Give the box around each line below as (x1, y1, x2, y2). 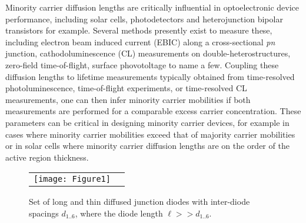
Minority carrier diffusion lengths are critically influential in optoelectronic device (5, 1, 300, 13)
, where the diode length (75, 207, 163, 219)
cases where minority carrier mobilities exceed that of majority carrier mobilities (5, 128, 295, 140)
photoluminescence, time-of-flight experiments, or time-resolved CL (5, 82, 247, 94)
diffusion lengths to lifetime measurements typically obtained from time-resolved (5, 70, 295, 82)
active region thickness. (5, 151, 89, 163)
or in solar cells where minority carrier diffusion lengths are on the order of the (5, 139, 290, 152)
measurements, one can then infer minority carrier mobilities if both (5, 93, 251, 105)
